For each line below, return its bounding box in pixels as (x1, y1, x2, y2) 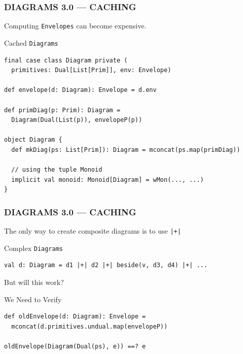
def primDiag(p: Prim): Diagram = (4, 106, 121, 114)
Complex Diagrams (4, 242, 63, 253)
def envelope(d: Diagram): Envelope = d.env (4, 86, 157, 94)
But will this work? (4, 276, 64, 287)
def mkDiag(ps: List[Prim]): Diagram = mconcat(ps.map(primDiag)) (11, 146, 240, 153)
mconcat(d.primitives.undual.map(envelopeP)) (11, 323, 168, 330)
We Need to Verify (4, 294, 62, 304)
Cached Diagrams (4, 37, 58, 48)
